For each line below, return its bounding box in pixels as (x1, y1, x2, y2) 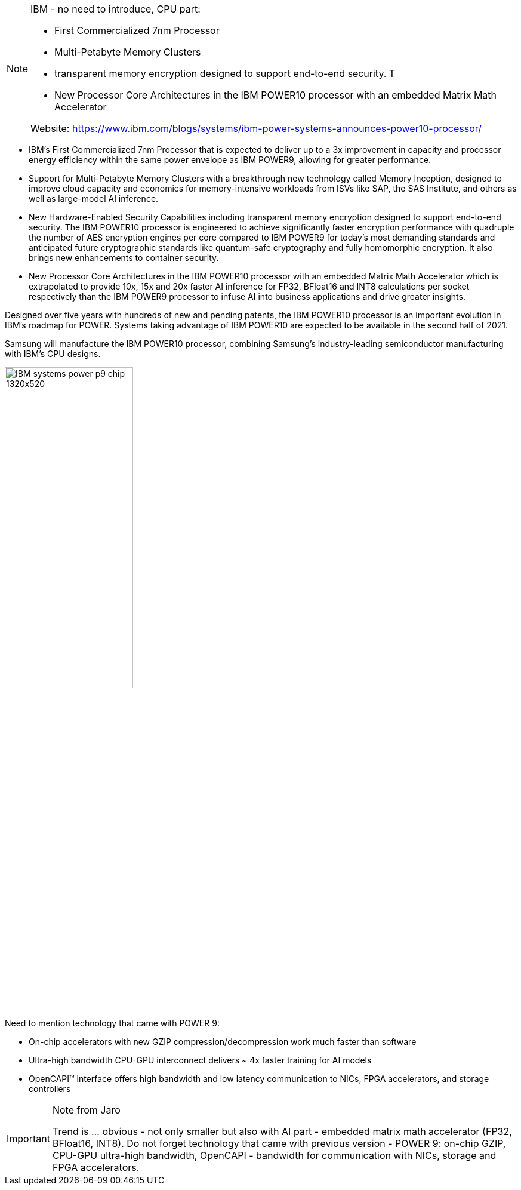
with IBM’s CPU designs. (5, 349, 101, 359)
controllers (29, 1084, 71, 1094)
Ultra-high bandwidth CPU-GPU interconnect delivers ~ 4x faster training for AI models (29, 1055, 372, 1065)
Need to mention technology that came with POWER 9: (5, 1018, 220, 1028)
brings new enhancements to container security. (29, 253, 219, 263)
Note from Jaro (52, 1104, 121, 1116)
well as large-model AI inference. (29, 193, 159, 204)
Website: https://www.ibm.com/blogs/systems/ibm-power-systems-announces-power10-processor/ (30, 122, 482, 134)
